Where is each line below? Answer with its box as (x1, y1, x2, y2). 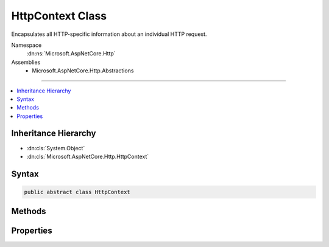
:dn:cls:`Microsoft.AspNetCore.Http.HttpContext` (26, 153, 149, 160)
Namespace (11, 41, 42, 49)
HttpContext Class (11, 9, 107, 23)
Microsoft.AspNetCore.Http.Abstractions (32, 67, 134, 74)
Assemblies (11, 58, 41, 66)
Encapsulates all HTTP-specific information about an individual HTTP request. (11, 30, 207, 38)
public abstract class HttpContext (24, 189, 130, 195)
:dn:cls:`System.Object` (26, 144, 85, 151)
